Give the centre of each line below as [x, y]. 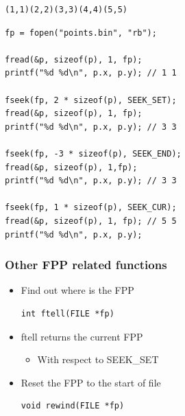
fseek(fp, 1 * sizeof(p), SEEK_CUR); [91, 208]
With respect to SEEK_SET [98, 359]
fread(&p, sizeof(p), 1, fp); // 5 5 [91, 221]
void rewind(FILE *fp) [73, 406]
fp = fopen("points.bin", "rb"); [81, 33]
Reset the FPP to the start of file [91, 382]
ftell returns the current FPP [82, 336]
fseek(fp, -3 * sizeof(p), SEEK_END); [93, 153]
